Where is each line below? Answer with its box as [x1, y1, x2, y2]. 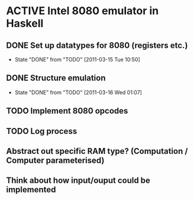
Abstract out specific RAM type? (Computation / [6, 146, 188, 156]
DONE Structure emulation [6, 73, 106, 83]
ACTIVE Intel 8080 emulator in [6, 4, 159, 18]
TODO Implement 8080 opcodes [6, 106, 128, 116]
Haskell [6, 17, 44, 30]
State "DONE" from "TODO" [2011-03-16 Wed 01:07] [14, 89, 142, 96]
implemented [6, 185, 56, 195]
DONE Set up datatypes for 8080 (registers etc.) [6, 40, 188, 50]
